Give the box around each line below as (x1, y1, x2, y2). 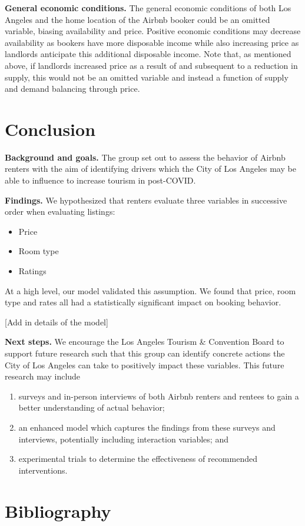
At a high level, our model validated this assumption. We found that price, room (5, 284, 296, 297)
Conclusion (5, 116, 96, 141)
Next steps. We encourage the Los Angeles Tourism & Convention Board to (5, 335, 284, 348)
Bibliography (5, 498, 111, 522)
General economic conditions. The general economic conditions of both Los (5, 2, 291, 14)
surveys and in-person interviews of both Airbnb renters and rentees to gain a (18, 389, 299, 402)
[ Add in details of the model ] (5, 315, 108, 328)
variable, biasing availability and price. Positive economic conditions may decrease (5, 25, 301, 37)
